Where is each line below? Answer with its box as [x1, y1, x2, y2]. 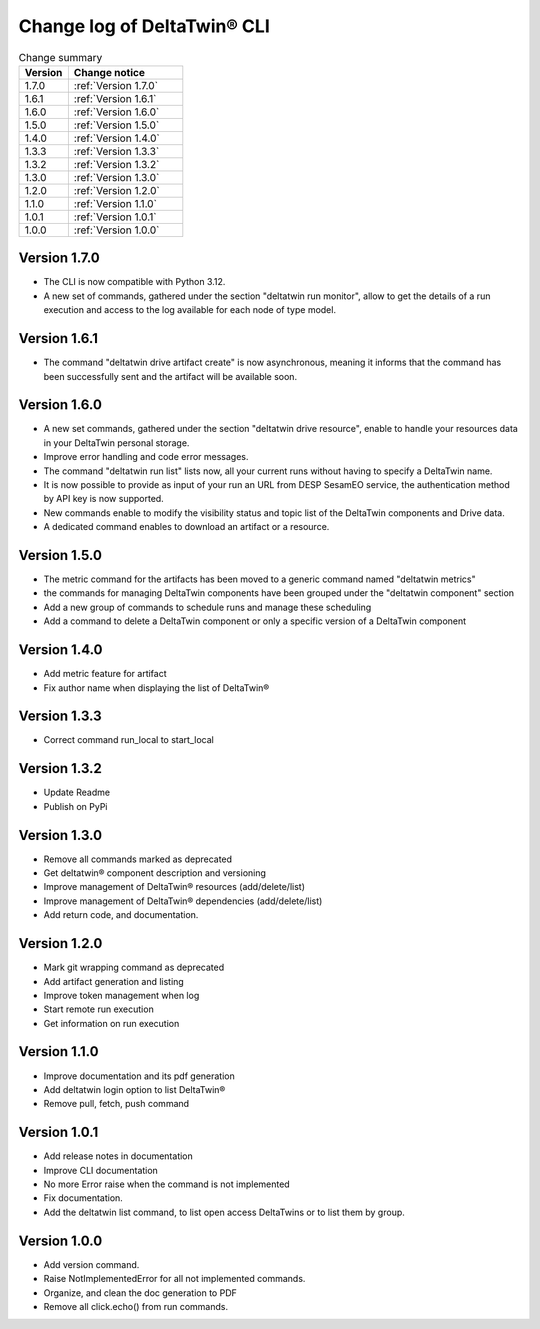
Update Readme [43, 786, 110, 799]
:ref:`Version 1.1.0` [73, 196, 157, 210]
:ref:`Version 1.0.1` [73, 210, 157, 224]
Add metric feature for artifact [43, 668, 167, 680]
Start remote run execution [43, 1003, 154, 1015]
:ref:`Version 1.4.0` [73, 131, 160, 145]
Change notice [73, 65, 145, 79]
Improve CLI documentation [43, 1164, 159, 1176]
